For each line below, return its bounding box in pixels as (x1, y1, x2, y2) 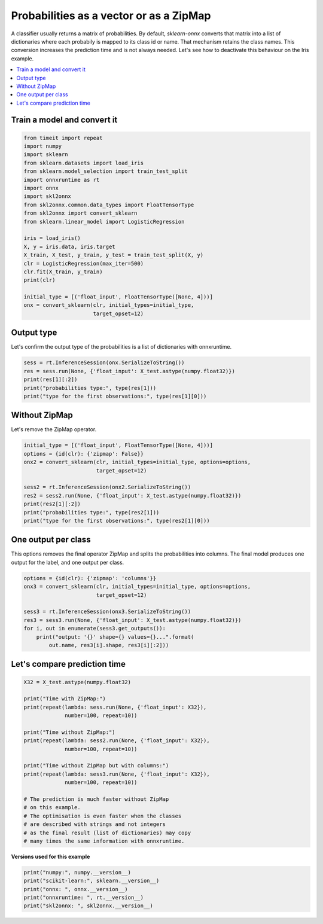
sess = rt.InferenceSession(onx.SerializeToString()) (23, 359, 185, 366)
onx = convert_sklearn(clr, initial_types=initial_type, (23, 302, 194, 309)
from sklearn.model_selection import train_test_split (23, 168, 188, 175)
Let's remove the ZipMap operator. (11, 426, 97, 433)
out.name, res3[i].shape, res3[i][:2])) (48, 642, 169, 648)
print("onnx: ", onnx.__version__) (23, 886, 128, 892)
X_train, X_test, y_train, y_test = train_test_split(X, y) (23, 252, 204, 258)
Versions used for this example (11, 853, 90, 860)
